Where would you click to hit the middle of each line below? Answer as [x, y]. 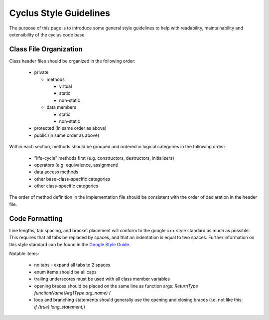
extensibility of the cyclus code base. [47, 34]
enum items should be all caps [65, 272]
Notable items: [24, 253]
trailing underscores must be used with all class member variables [102, 279]
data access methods [56, 172]
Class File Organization [46, 49]
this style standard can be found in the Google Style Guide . [70, 244]
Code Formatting [36, 218]
